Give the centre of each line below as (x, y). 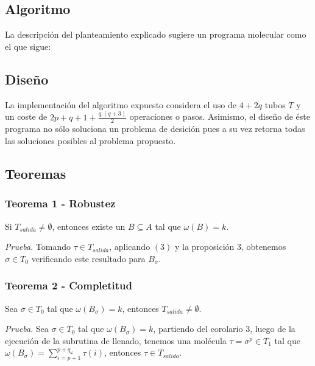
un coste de (26, 116)
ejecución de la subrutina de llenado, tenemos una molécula (116, 340)
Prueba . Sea (27, 329)
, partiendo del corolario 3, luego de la (224, 329)
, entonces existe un (89, 226)
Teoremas (36, 173)
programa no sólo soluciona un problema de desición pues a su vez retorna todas (155, 129)
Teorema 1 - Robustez (60, 203)
